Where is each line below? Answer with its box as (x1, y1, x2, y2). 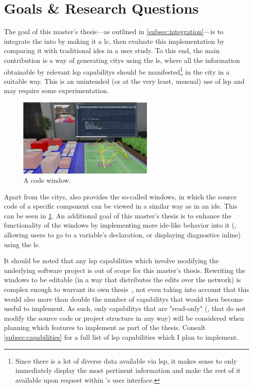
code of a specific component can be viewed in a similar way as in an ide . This (4, 201, 237, 211)
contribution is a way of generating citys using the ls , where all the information (4, 55, 240, 65)
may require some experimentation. (4, 85, 109, 96)
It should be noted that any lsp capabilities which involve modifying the (4, 255, 219, 266)
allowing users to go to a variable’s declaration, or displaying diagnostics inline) (4, 230, 241, 240)
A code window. (23, 175, 71, 185)
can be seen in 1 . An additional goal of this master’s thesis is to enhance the (4, 210, 232, 220)
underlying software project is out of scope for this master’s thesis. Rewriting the (4, 265, 246, 275)
